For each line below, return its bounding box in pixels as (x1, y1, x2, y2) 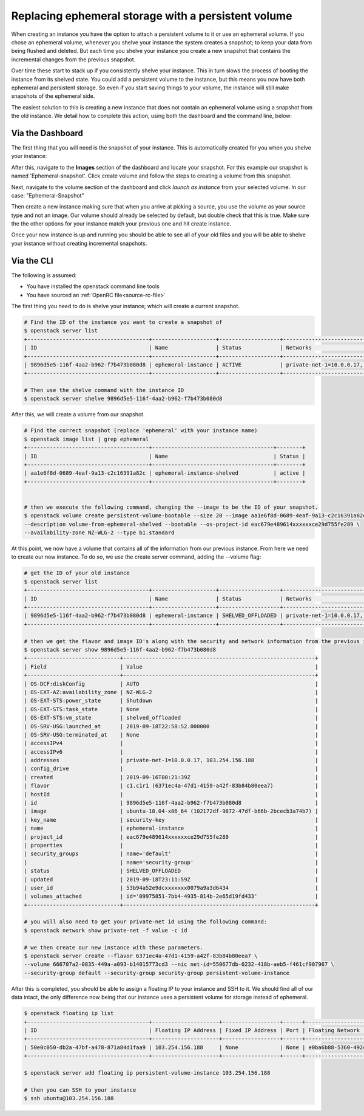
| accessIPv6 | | (24, 748, 318, 755)
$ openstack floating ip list (24, 1010, 114, 1017)
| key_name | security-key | (24, 816, 318, 823)
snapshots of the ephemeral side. (11, 92, 95, 100)
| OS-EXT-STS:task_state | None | (24, 706, 318, 712)
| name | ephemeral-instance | (24, 825, 318, 832)
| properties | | (24, 842, 318, 849)
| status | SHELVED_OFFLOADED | (24, 867, 318, 875)
